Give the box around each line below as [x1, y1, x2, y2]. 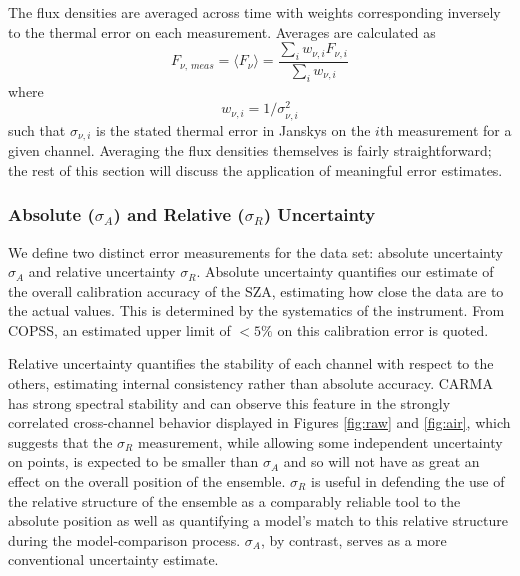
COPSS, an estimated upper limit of [8, 319, 231, 340]
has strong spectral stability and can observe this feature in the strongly [8, 392, 451, 413]
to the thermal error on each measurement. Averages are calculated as [8, 21, 436, 42]
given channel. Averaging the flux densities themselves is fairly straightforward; [8, 140, 492, 161]
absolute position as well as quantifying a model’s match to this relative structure [8, 510, 508, 531]
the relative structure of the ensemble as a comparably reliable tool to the [8, 490, 461, 511]
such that [8, 119, 66, 140]
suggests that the [8, 431, 113, 452]
